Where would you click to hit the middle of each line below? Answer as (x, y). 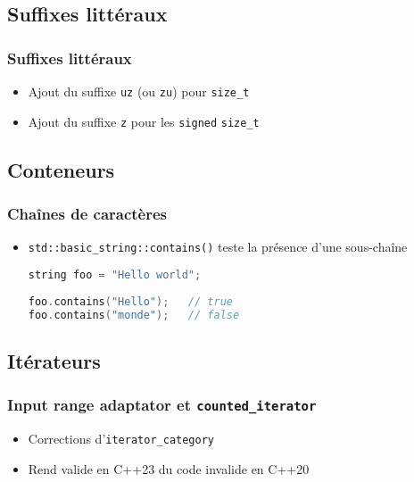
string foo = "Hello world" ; (115, 274)
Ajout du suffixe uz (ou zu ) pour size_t (139, 91)
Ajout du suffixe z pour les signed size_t (144, 121)
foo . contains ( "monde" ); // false (134, 315)
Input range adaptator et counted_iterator (162, 405)
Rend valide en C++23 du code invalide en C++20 (169, 468)
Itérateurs (54, 360)
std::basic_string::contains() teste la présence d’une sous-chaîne (218, 247)
